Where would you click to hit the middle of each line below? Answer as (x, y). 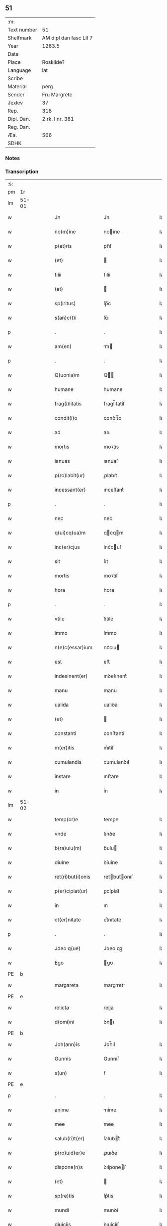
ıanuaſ (111, 461)
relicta (62, 1008)
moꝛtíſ (111, 576)
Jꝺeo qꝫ (113, 948)
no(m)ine (65, 232)
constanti (65, 733)
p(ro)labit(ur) (70, 476)
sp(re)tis (64, 1196)
